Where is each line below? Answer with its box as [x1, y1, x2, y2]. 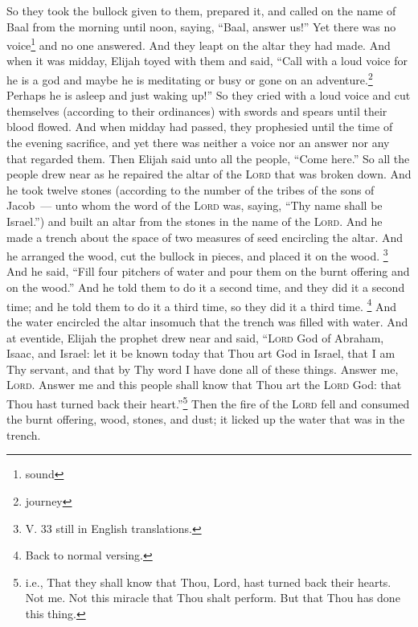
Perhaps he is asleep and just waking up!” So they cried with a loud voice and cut [6, 87, 411, 104]
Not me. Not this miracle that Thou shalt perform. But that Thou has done [25, 589, 400, 606]
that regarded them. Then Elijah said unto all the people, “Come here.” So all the [6, 150, 410, 166]
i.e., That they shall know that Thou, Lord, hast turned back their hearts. [25, 573, 391, 590]
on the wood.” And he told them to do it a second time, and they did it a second [6, 279, 405, 296]
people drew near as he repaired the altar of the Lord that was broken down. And [6, 166, 412, 182]
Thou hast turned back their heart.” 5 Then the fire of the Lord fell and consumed [6, 392, 410, 412]
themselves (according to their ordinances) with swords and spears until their [6, 102, 387, 119]
